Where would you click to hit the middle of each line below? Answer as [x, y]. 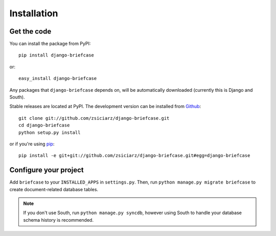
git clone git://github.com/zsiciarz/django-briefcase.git [94, 118]
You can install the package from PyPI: [50, 44]
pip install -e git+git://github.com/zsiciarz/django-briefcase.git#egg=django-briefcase [134, 156]
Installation [34, 13]
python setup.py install [50, 132]
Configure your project [47, 170]
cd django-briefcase [44, 125]
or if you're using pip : [32, 144]
